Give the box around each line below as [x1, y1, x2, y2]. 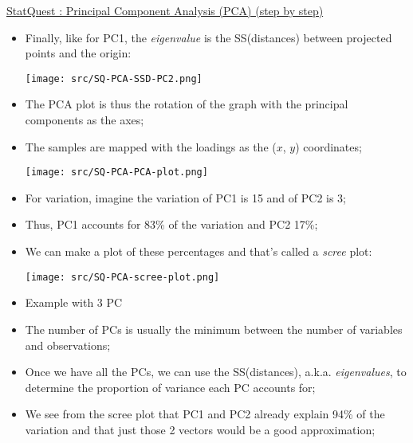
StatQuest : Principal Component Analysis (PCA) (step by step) [6, 2, 324, 18]
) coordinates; [295, 138, 362, 155]
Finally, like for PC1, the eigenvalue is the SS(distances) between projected [25, 29, 392, 45]
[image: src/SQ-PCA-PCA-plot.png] [25, 167, 208, 178]
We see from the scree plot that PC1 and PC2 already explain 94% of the [25, 406, 385, 422]
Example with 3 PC [25, 294, 123, 311]
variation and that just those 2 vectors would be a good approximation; [25, 421, 376, 437]
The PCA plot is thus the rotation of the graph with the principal [25, 96, 348, 112]
